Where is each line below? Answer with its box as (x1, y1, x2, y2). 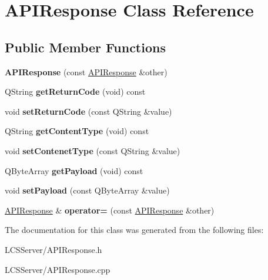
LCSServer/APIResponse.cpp (5, 263, 110, 275)
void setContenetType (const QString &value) (5, 144, 180, 156)
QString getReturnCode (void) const (5, 85, 146, 98)
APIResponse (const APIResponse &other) (5, 65, 168, 78)
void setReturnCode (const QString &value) (5, 105, 172, 117)
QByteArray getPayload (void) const (5, 164, 143, 176)
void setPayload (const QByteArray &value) (5, 184, 170, 196)
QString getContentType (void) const (5, 125, 149, 137)
